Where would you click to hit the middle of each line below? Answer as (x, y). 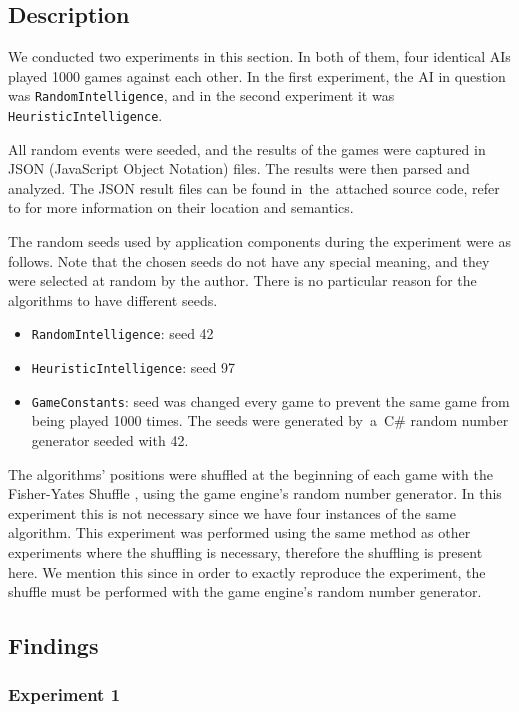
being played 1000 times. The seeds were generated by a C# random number (270, 420)
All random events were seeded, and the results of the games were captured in (247, 148)
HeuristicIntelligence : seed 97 (133, 367)
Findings (53, 645)
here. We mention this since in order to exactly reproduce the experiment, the (247, 571)
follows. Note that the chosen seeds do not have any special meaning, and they (249, 260)
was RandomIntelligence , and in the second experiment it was (201, 95)
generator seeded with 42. (110, 440)
